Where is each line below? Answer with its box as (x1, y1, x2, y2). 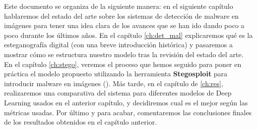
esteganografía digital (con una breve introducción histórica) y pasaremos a (4, 39, 233, 50)
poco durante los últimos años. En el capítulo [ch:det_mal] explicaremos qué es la (4, 30, 253, 40)
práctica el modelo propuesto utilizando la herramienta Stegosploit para (4, 68, 228, 79)
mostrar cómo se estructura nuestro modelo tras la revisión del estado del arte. (4, 49, 244, 59)
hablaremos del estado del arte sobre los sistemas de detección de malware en (4, 10, 239, 21)
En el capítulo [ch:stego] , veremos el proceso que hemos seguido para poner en (4, 59, 242, 69)
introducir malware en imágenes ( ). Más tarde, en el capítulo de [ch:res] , (4, 78, 223, 88)
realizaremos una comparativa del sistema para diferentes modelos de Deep (4, 88, 232, 98)
